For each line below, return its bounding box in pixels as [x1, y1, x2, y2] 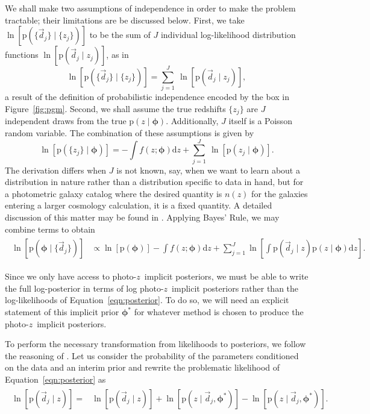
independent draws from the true [5, 114, 127, 127]
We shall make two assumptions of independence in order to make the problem [5, 2, 296, 14]
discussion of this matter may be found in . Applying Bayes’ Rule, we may [5, 211, 280, 224]
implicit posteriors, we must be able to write [144, 270, 309, 283]
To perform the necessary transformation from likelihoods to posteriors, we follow [5, 337, 306, 350]
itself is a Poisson [228, 114, 292, 127]
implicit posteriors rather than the [172, 281, 299, 294]
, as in [106, 48, 129, 61]
